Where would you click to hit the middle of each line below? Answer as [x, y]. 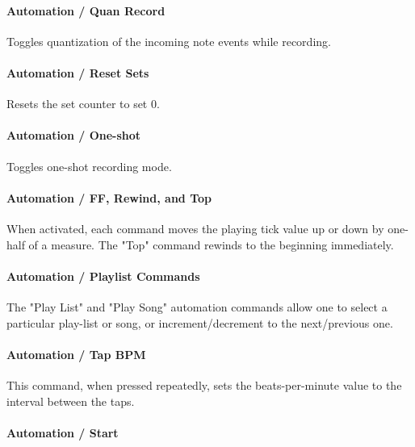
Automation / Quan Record [86, 10]
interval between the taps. [71, 401]
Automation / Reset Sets [78, 72]
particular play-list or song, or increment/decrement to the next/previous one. [200, 322]
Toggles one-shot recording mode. [89, 166]
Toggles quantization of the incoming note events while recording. [169, 41]
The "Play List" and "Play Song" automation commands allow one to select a [197, 306]
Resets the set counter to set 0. [83, 104]
